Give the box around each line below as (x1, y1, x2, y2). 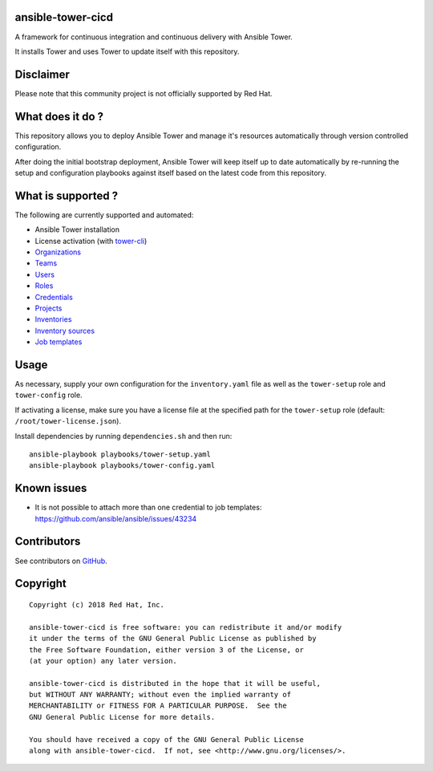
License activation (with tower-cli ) (34, 236, 148, 246)
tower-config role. (14, 390, 83, 400)
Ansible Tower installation (34, 225, 120, 234)
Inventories (34, 314, 72, 324)
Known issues (14, 481, 87, 495)
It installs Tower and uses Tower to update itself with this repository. (14, 47, 240, 56)
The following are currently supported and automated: (14, 209, 194, 220)
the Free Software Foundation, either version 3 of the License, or (29, 645, 304, 654)
